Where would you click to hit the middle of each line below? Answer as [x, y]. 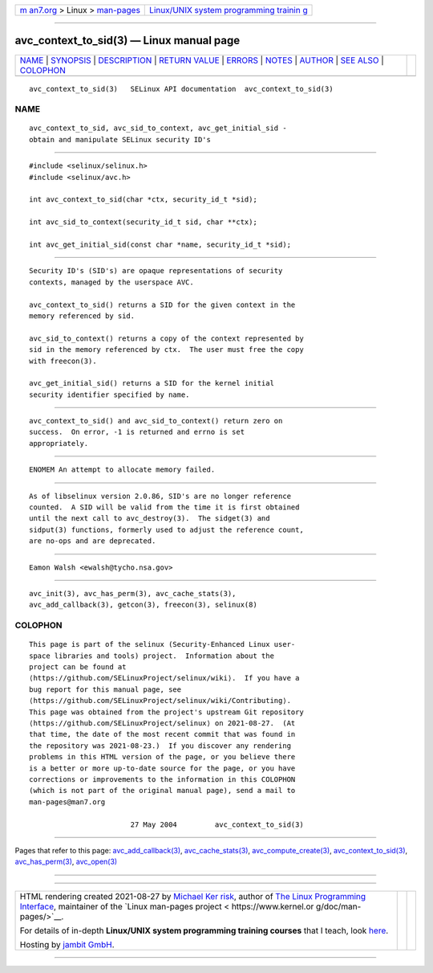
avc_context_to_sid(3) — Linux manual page [127, 41]
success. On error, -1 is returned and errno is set [137, 432]
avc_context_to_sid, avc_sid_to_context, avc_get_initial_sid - [158, 128]
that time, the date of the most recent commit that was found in [162, 734]
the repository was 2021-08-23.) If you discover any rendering [160, 746]
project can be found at [78, 667]
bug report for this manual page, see [105, 689]
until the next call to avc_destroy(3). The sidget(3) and [150, 519]
